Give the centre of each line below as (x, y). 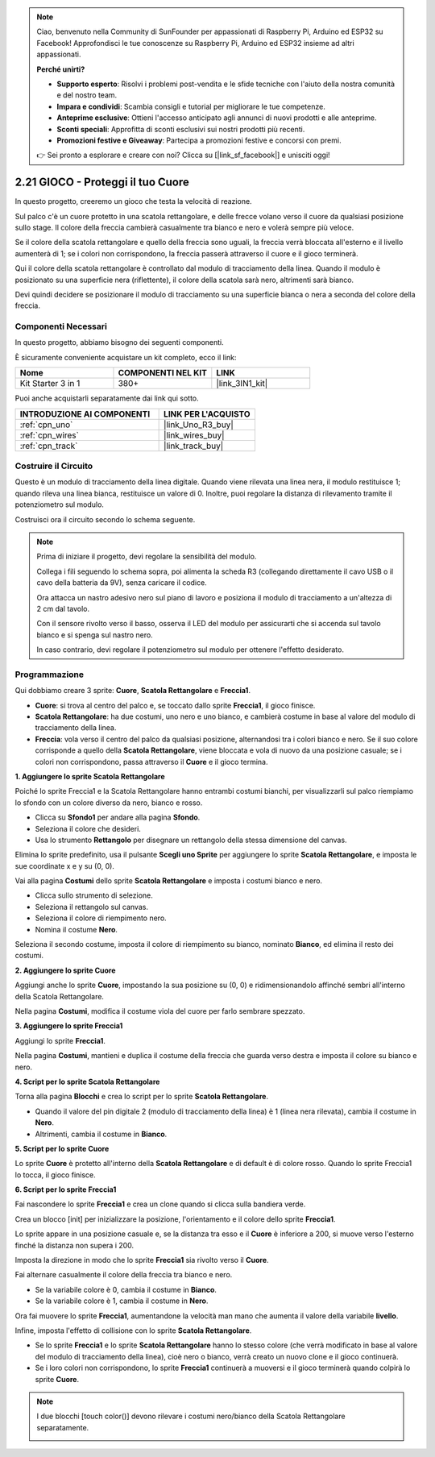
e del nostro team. (87, 95)
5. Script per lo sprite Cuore (62, 1148)
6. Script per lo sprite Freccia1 (66, 1189)
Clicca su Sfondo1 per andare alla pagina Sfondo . (118, 817)
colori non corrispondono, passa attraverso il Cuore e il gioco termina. (151, 762)
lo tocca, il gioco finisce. (55, 1175)
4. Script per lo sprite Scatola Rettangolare (87, 1081)
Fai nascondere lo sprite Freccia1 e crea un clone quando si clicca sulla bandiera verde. (160, 1204)
